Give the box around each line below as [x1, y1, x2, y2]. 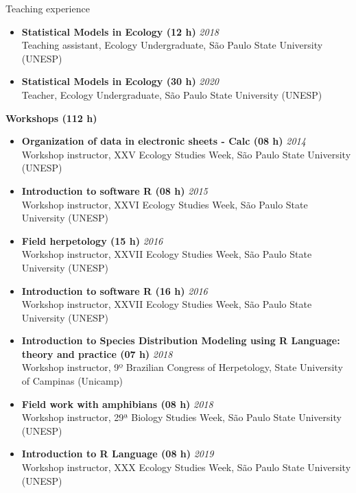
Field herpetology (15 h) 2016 [21, 233, 163, 248]
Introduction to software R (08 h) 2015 [21, 183, 208, 197]
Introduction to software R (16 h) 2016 [21, 283, 208, 298]
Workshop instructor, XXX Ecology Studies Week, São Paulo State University [21, 460, 351, 474]
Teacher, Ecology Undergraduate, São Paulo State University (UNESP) [21, 87, 322, 101]
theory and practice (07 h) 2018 [21, 346, 173, 361]
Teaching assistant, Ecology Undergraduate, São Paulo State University [21, 38, 323, 52]
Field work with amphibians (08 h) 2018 [21, 396, 213, 411]
